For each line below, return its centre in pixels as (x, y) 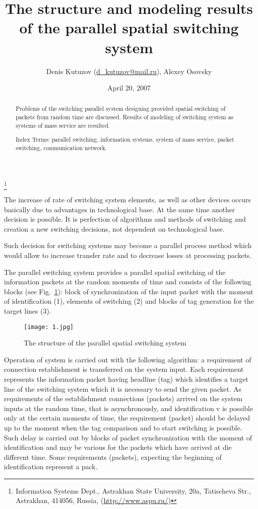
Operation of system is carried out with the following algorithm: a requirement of (128, 359)
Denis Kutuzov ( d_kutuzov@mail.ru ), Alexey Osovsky (129, 71)
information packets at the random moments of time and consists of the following (128, 282)
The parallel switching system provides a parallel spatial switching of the (115, 272)
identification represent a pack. (51, 467)
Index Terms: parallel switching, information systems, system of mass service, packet (125, 139)
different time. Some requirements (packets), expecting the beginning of (113, 457)
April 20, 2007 (129, 88)
